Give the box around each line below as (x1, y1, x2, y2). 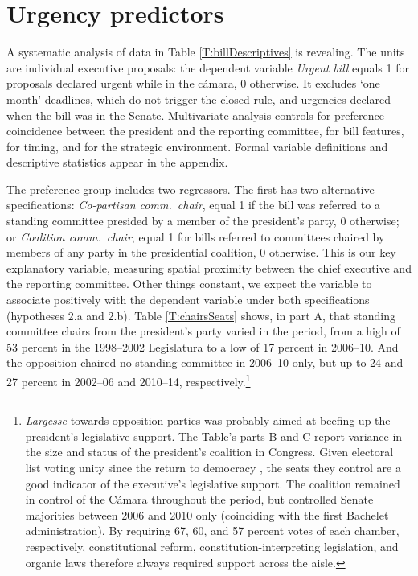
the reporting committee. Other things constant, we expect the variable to (6, 275, 372, 292)
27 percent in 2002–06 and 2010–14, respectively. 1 (6, 371, 251, 389)
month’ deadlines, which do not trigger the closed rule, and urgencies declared (6, 90, 391, 107)
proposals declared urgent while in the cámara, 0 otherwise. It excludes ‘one (6, 75, 380, 92)
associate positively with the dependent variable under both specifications (6, 291, 370, 308)
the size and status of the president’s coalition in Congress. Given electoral (25, 443, 394, 460)
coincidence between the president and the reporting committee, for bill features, (6, 122, 404, 139)
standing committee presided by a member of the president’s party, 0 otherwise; (6, 212, 400, 229)
